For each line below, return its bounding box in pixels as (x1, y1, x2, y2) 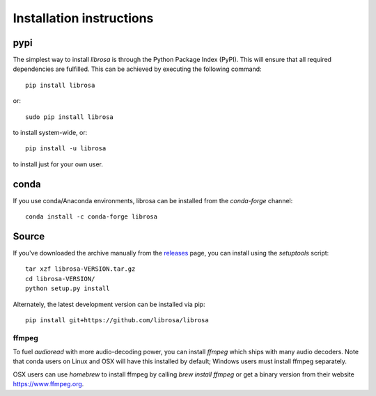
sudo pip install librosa (25, 113, 114, 121)
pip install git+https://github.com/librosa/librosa (25, 316, 209, 324)
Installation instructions (13, 10, 154, 26)
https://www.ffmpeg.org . (13, 380, 84, 388)
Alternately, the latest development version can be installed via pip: (13, 300, 205, 308)
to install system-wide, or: (13, 129, 88, 137)
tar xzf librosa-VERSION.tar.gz (25, 265, 136, 273)
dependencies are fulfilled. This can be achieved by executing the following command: (13, 65, 262, 73)
